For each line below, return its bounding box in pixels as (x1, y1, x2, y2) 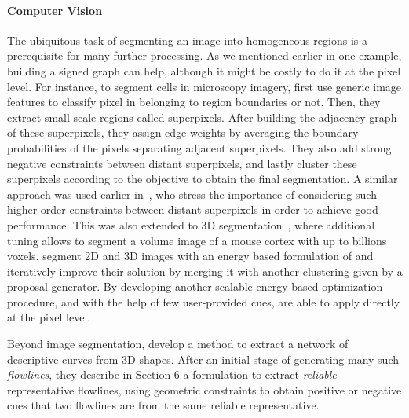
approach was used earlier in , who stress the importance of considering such (7, 185, 377, 202)
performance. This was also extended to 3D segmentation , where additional (7, 216, 375, 233)
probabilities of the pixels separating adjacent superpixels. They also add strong (7, 139, 392, 156)
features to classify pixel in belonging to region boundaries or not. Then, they (7, 93, 381, 110)
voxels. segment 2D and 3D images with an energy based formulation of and (7, 247, 374, 264)
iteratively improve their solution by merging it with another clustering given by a (7, 262, 403, 279)
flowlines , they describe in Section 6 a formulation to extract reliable (7, 366, 337, 383)
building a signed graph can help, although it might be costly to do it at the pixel (7, 62, 401, 79)
